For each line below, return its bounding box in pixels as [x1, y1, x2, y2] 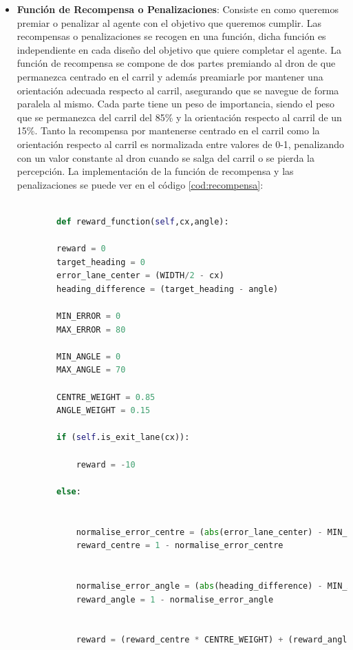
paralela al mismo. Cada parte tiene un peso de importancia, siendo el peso [17, 96, 335, 111]
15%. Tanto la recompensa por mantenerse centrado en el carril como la [17, 123, 320, 138]
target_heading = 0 [56, 257, 145, 267]
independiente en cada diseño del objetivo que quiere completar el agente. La [17, 42, 342, 56]
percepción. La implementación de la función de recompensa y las [17, 164, 294, 178]
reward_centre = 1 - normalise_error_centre [76, 541, 284, 551]
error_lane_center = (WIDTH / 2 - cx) [56, 271, 224, 281]
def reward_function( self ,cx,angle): [56, 216, 229, 227]
